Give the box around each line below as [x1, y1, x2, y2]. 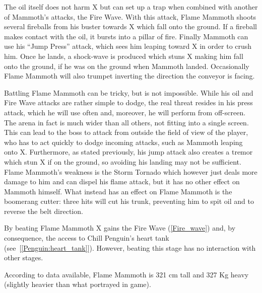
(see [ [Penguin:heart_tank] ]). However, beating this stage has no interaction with [4, 242, 256, 253]
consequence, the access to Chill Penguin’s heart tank [4, 233, 169, 243]
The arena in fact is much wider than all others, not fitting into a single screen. [4, 117, 249, 127]
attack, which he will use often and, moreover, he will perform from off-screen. [4, 107, 246, 117]
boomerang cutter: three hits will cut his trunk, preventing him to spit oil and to [4, 196, 254, 206]
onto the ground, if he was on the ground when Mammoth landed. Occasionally [4, 60, 249, 71]
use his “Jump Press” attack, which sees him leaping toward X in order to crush [4, 41, 252, 51]
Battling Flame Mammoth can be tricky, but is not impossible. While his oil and [4, 87, 253, 98]
